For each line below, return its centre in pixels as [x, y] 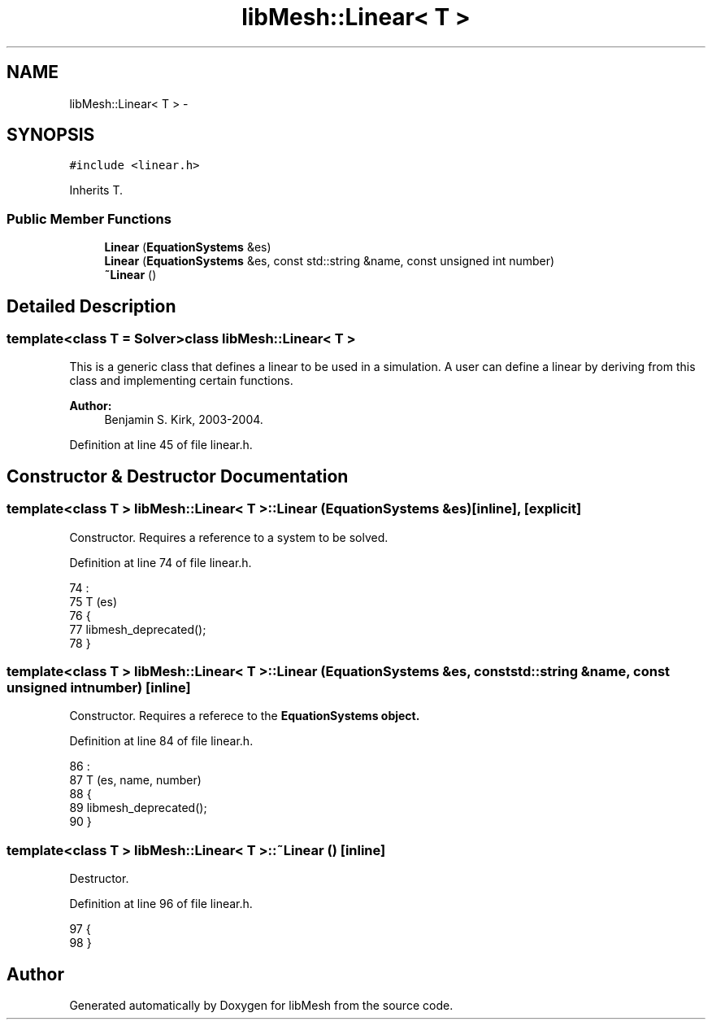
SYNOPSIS [51, 135]
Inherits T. [96, 190]
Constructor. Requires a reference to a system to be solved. [229, 537]
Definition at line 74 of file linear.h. [161, 562]
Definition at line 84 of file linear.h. [161, 741]
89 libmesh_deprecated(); [138, 808]
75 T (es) [93, 601]
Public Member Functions [89, 218]
